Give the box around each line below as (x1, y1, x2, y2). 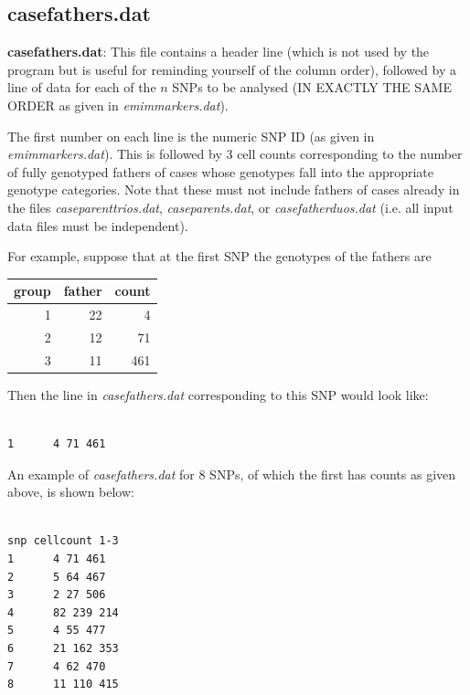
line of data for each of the (7, 78, 156, 97)
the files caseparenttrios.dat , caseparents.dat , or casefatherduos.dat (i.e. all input (7, 197, 454, 216)
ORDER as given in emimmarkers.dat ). (7, 95, 229, 114)
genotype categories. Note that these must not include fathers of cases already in (7, 180, 460, 199)
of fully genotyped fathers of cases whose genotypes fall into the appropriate (7, 162, 434, 181)
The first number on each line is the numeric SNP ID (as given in (7, 126, 375, 145)
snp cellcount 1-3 (7, 534, 119, 548)
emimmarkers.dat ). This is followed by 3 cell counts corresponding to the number (7, 144, 463, 163)
